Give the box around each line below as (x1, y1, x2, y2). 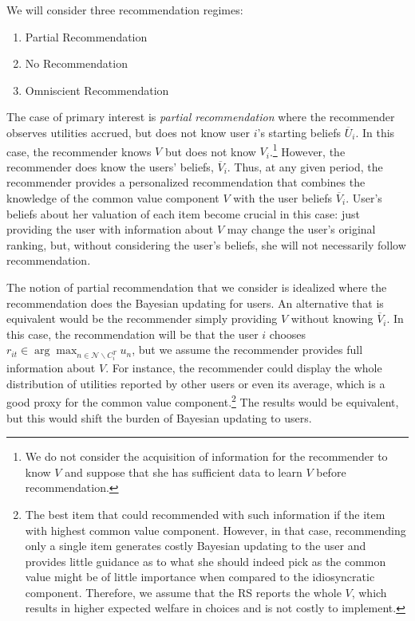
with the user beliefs (233, 190, 333, 206)
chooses (269, 325, 306, 342)
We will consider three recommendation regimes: (6, 2, 243, 18)
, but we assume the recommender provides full (132, 341, 363, 358)
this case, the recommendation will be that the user (6, 325, 259, 342)
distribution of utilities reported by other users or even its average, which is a (6, 375, 385, 391)
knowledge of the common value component (6, 190, 219, 206)
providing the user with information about (6, 221, 214, 238)
